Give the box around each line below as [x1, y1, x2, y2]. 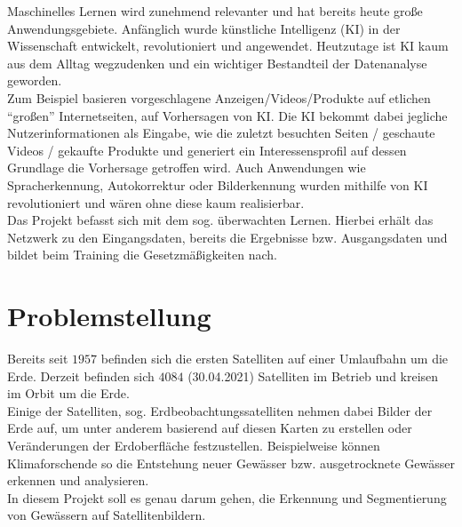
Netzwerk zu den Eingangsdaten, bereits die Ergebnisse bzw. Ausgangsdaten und [7, 228, 448, 246]
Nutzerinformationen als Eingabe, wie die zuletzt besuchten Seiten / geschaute [7, 124, 435, 142]
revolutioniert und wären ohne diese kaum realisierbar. [7, 193, 305, 212]
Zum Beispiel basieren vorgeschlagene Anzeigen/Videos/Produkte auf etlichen [7, 88, 431, 107]
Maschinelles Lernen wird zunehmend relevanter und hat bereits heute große [7, 2, 423, 20]
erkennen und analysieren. [7, 471, 149, 490]
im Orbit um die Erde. [7, 384, 130, 403]
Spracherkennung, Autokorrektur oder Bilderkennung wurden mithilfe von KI [7, 175, 428, 194]
